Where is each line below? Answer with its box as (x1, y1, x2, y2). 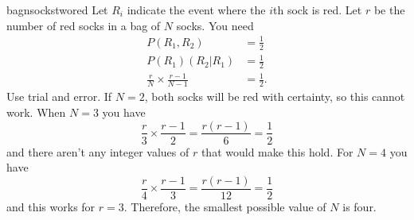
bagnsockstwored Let (6, 2, 108, 17)
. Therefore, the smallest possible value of (123, 198, 326, 214)
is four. (342, 198, 377, 214)
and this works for (6, 198, 96, 214)
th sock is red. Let (273, 2, 362, 17)
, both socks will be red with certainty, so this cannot (144, 88, 405, 105)
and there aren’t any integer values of (6, 143, 189, 160)
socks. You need (176, 17, 254, 33)
